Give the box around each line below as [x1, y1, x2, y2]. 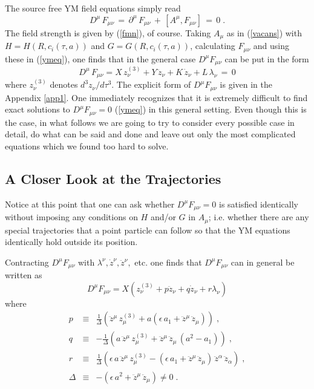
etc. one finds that [134, 255, 202, 268]
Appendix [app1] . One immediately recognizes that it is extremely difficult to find [5, 91, 308, 103]
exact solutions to [5, 103, 70, 116]
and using [253, 39, 289, 52]
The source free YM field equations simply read [5, 2, 181, 14]
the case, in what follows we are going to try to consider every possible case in [5, 116, 295, 128]
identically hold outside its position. [5, 235, 138, 248]
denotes [50, 78, 78, 91]
